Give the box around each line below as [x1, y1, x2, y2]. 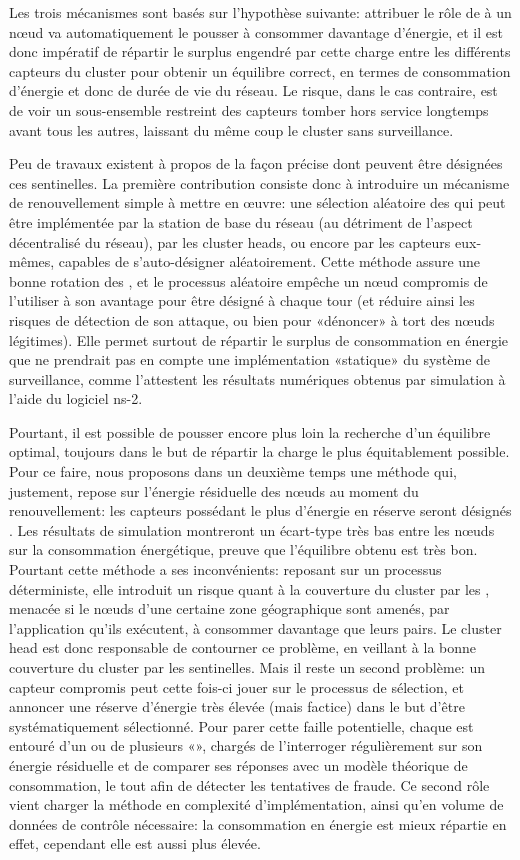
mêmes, [9, 251, 55, 272]
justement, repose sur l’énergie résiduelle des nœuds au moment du [9, 480, 419, 501]
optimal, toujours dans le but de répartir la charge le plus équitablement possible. [9, 441, 510, 462]
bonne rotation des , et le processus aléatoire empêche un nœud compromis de [9, 270, 488, 291]
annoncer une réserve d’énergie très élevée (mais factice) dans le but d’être [9, 696, 465, 717]
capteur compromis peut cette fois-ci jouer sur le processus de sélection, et [9, 676, 464, 697]
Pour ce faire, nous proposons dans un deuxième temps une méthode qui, [9, 461, 457, 482]
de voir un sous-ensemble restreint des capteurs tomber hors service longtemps [9, 99, 489, 120]
